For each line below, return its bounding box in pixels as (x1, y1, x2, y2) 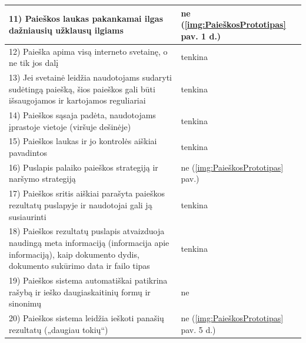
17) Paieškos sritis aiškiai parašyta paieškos (9, 187, 165, 199)
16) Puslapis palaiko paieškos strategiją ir (9, 161, 158, 173)
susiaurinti (9, 210, 46, 222)
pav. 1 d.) (181, 29, 221, 42)
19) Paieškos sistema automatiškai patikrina (9, 274, 168, 286)
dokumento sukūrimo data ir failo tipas (9, 259, 150, 272)
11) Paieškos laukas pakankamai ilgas (9, 12, 163, 25)
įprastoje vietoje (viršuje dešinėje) (9, 120, 131, 132)
